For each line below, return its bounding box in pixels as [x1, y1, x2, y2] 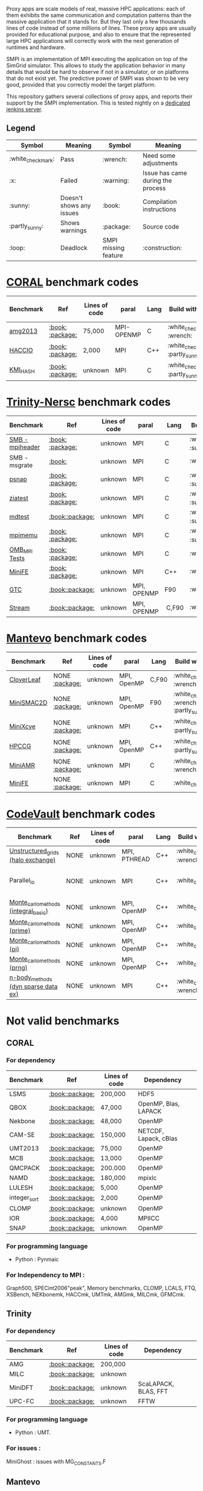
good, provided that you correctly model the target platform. [6, 81, 156, 88]
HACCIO [9, 346, 33, 354]
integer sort [9, 1193, 39, 1202]
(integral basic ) [9, 907, 48, 916]
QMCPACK [9, 1164, 40, 1172]
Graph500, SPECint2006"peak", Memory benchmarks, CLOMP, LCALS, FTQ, [6, 1285, 197, 1292]
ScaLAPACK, [138, 1379, 174, 1388]
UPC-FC [9, 1397, 34, 1405]
